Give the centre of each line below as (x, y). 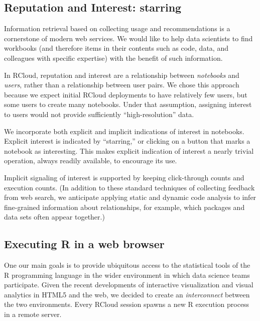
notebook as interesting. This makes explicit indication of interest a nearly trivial (129, 150)
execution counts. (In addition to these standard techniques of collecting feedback (129, 187)
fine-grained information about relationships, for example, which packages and (124, 207)
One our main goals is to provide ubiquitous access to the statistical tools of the (127, 265)
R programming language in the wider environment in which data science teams (127, 275)
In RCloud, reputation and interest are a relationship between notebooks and (122, 75)
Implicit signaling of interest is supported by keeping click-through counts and (124, 177)
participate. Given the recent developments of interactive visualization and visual (129, 285)
